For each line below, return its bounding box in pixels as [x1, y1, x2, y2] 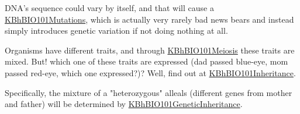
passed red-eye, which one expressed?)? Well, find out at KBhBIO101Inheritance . [5, 66, 296, 79]
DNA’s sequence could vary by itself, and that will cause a [5, 2, 214, 13]
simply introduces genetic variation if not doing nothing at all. [5, 24, 228, 37]
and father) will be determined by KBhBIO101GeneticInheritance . [5, 98, 243, 110]
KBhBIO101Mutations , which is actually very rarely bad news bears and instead [5, 13, 294, 25]
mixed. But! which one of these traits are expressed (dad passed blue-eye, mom [5, 55, 288, 67]
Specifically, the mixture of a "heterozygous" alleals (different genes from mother [5, 86, 292, 98]
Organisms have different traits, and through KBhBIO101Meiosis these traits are [5, 44, 295, 56]
